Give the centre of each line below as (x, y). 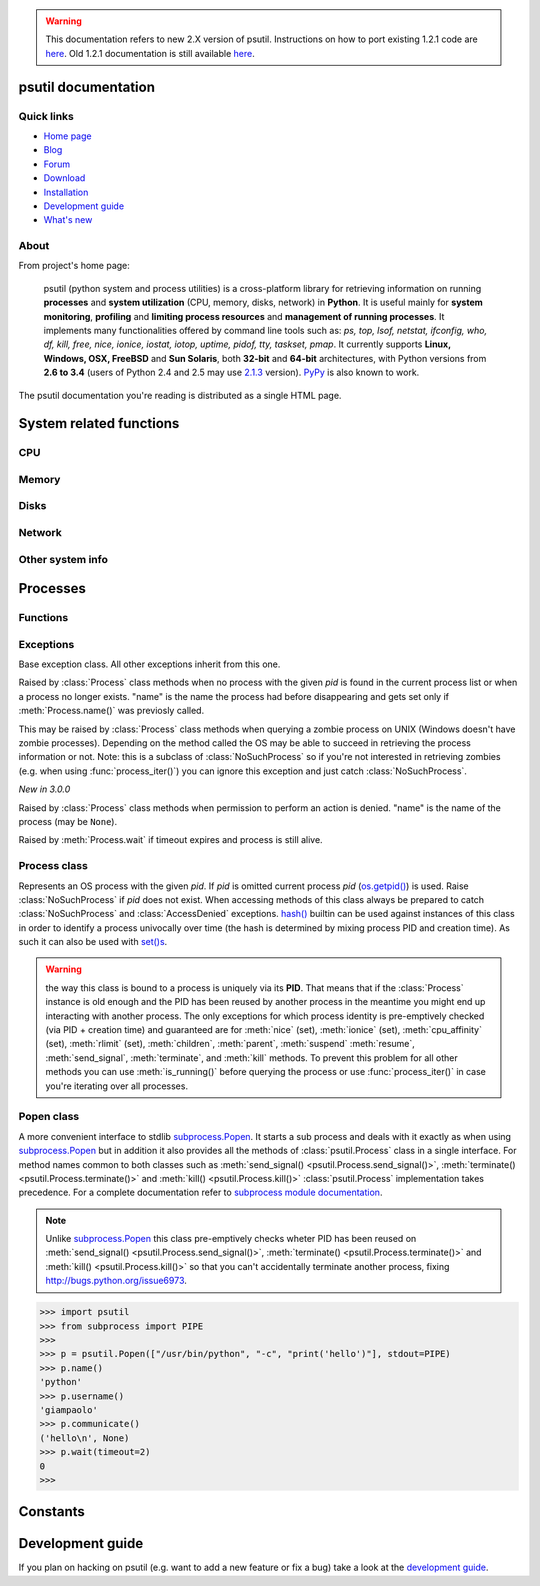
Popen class (49, 1117)
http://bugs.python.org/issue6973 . (116, 1281)
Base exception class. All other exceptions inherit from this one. (149, 664)
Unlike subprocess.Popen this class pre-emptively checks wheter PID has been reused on (231, 1239)
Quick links (46, 116)
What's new (68, 220)
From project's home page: (74, 266)
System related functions (99, 423)
